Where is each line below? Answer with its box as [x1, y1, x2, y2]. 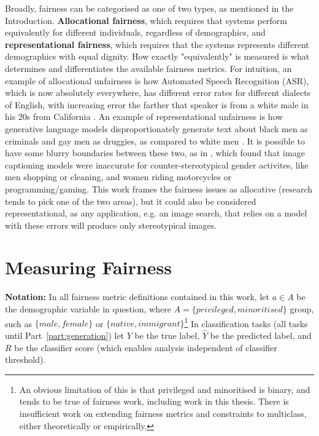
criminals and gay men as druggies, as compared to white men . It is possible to [5, 134, 306, 147]
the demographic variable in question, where [5, 303, 171, 315]
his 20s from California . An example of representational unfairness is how [5, 110, 283, 123]
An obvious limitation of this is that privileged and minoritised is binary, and [19, 382, 310, 395]
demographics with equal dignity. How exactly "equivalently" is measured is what [5, 50, 310, 63]
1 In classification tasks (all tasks [184, 315, 308, 330]
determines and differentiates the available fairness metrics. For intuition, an [5, 61, 292, 74]
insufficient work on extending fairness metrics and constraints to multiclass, [19, 407, 307, 420]
